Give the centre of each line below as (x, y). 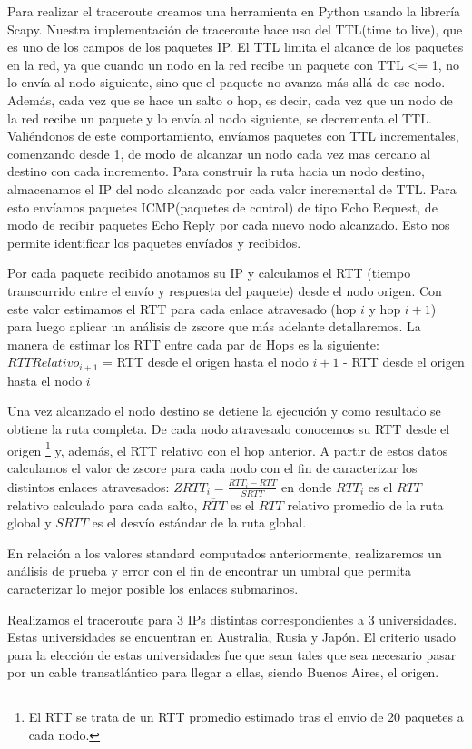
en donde (307, 486)
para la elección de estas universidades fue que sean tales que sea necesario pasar (232, 654)
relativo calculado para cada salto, (103, 504)
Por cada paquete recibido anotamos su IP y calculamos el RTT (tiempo (209, 273)
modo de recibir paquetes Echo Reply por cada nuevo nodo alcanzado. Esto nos (229, 225)
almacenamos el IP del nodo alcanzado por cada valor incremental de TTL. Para (232, 188)
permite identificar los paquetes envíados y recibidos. (154, 242)
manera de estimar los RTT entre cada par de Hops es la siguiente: (193, 344)
